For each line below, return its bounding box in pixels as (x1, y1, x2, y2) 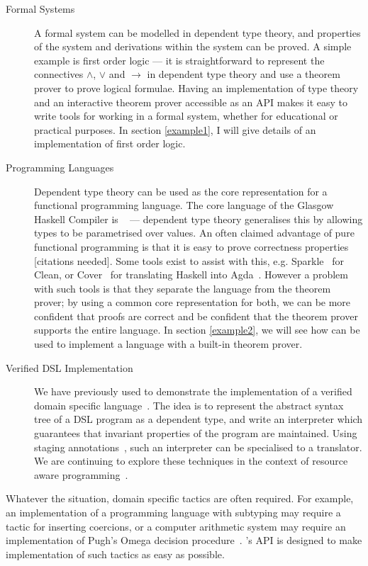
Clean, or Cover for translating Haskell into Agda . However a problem (34, 267, 348, 282)
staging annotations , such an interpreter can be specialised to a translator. (34, 439, 362, 454)
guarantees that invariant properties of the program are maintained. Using (34, 426, 357, 441)
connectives (34, 67, 84, 81)
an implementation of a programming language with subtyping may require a (6, 505, 341, 519)
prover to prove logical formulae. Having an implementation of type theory (34, 80, 359, 95)
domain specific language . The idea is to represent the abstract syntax (34, 397, 344, 412)
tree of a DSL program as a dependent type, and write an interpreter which (34, 412, 363, 426)
